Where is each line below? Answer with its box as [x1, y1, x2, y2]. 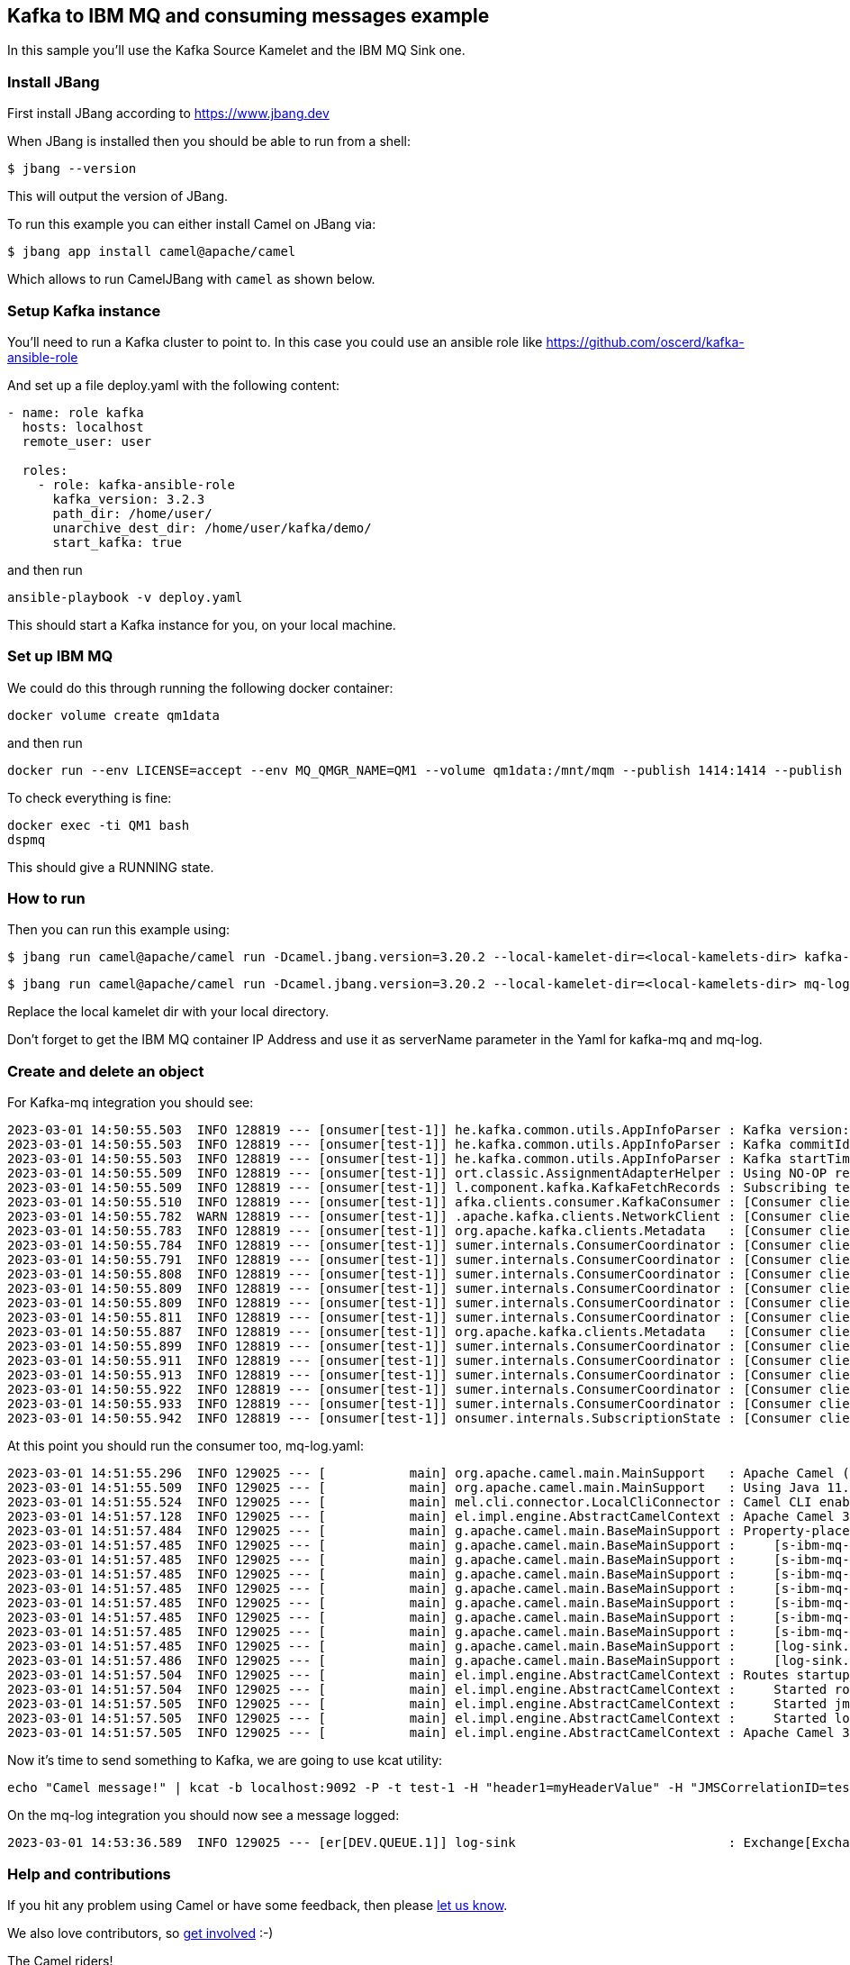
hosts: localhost [22, 419, 144, 434]
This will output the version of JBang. [7, 188, 229, 205]
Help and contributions [7, 1864, 171, 1883]
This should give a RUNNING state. [7, 859, 214, 875]
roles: [22, 462, 68, 478]
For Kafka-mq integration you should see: [7, 1095, 254, 1111]
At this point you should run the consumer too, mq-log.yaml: [7, 1438, 364, 1454]
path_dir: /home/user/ [52, 505, 212, 521]
